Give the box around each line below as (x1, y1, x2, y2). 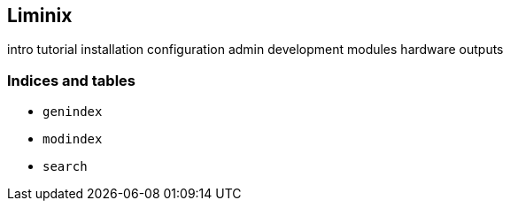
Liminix (7, 4, 73, 27)
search (42, 159, 88, 174)
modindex (42, 132, 103, 147)
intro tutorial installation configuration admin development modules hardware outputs (7, 42, 504, 58)
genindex (42, 104, 103, 119)
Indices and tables (7, 71, 136, 89)
